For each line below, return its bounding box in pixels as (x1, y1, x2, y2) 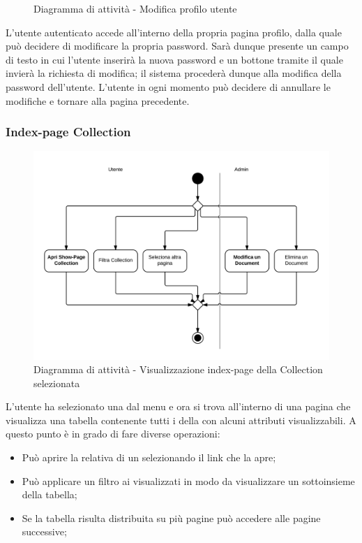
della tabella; (22, 487, 77, 502)
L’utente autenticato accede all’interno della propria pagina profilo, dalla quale (6, 24, 342, 39)
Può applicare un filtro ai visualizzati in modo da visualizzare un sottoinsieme (22, 473, 355, 488)
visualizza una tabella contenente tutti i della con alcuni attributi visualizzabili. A (6, 412, 356, 427)
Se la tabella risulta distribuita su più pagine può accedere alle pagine (22, 510, 321, 525)
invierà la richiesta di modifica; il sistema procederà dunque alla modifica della (6, 66, 342, 80)
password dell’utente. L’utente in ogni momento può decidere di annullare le (6, 79, 331, 94)
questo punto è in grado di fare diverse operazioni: (6, 426, 220, 441)
